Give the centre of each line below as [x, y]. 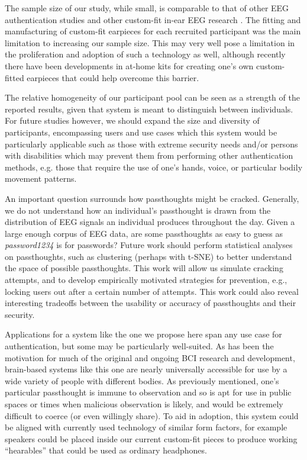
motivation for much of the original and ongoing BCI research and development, [150, 357]
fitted [14, 77]
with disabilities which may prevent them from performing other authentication [149, 155]
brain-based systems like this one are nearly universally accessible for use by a [146, 369]
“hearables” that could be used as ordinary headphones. [106, 450]
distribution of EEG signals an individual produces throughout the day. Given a [150, 222]
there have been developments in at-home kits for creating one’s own [129, 65]
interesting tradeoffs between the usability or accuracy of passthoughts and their [151, 303]
